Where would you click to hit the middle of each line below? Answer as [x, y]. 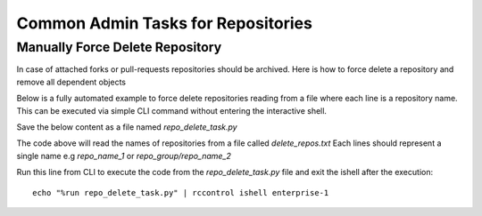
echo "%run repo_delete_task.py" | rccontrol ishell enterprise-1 [181, 192]
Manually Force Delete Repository [119, 47]
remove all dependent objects [71, 82]
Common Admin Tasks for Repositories [164, 23]
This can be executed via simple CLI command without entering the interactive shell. [172, 110]
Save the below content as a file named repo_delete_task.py [127, 127]
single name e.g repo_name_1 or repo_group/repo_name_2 [124, 156]
